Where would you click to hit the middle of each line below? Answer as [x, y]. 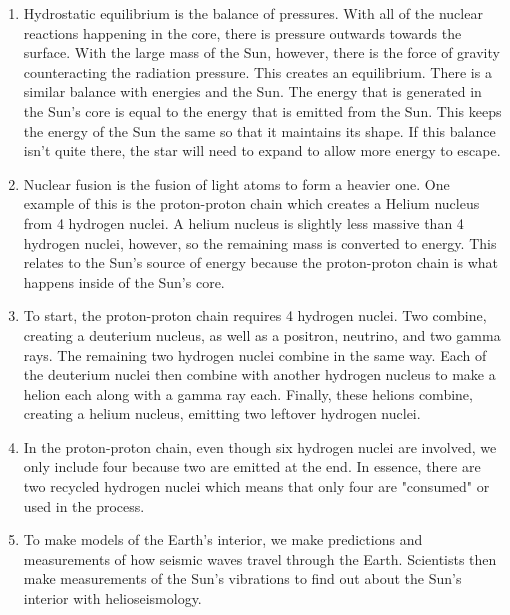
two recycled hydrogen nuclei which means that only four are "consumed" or [256, 486]
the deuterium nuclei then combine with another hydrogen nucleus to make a [259, 374]
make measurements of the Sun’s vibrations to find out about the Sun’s [242, 578]
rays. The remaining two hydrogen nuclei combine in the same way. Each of [255, 354]
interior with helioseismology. [112, 598]
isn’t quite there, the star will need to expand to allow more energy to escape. [262, 150]
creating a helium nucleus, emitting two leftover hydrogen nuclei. [222, 413]
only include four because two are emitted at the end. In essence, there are [252, 466]
